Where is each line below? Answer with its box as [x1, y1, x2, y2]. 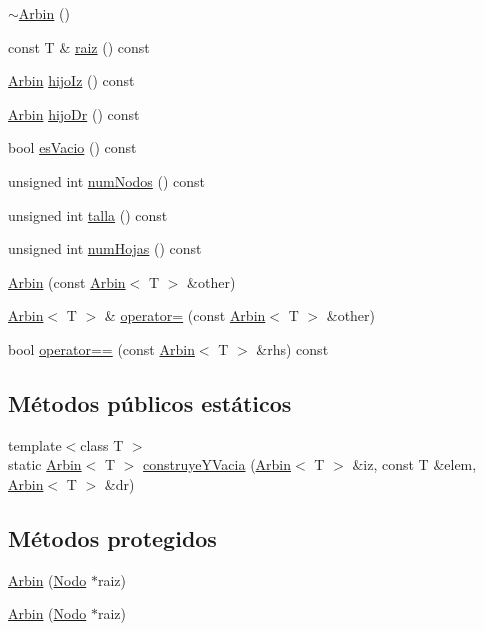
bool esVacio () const [8, 137, 137, 158]
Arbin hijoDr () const [8, 103, 140, 124]
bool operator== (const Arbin [8, 338, 195, 359]
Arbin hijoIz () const [8, 70, 135, 91]
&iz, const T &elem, [352, 454, 477, 475]
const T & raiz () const [8, 36, 150, 57]
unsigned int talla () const [8, 204, 168, 225]
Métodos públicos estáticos [8, 387, 292, 418]
